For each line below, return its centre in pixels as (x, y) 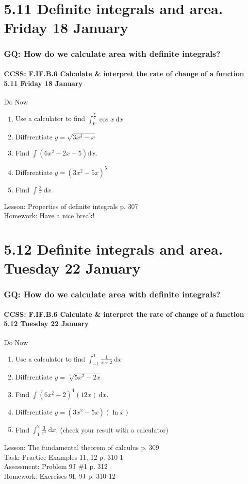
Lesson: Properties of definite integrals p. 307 (71, 206)
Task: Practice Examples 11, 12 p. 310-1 (64, 457)
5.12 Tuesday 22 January (46, 323)
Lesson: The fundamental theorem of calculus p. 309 (82, 447)
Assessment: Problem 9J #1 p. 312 (56, 466)
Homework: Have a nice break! (49, 216)
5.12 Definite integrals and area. (114, 249)
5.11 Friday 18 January (43, 83)
